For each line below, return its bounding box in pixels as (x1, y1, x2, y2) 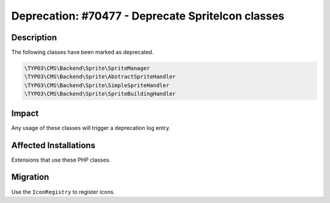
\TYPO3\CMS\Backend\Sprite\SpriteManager (24, 65, 150, 72)
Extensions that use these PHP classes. (11, 156, 111, 163)
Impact (11, 108, 39, 118)
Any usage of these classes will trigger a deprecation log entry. (11, 124, 170, 131)
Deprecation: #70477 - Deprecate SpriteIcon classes (11, 9, 285, 23)
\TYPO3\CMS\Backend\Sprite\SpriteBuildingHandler (24, 90, 176, 98)
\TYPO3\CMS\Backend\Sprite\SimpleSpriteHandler (24, 82, 169, 88)
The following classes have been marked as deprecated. (11, 49, 154, 56)
